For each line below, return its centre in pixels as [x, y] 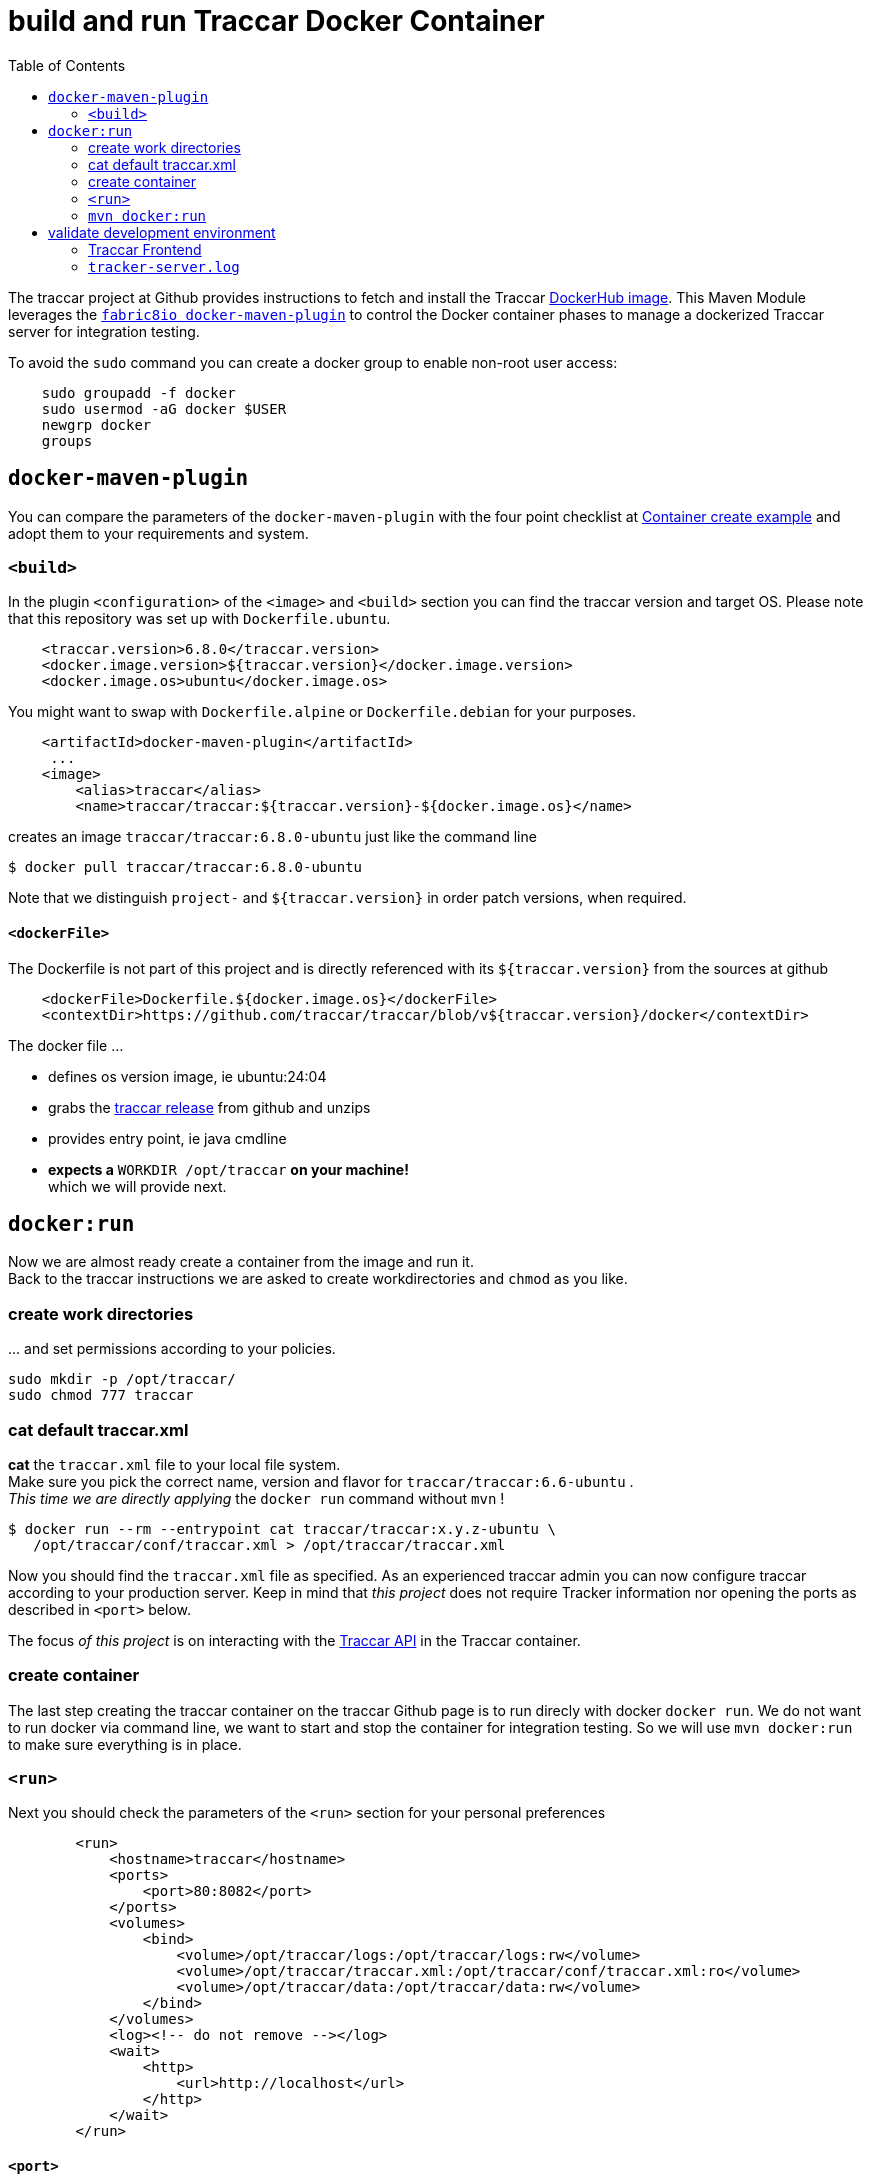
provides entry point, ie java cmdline [167, 1138]
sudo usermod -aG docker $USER [164, 408]
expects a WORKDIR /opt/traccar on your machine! [228, 1169]
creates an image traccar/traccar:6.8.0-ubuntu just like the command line [272, 837]
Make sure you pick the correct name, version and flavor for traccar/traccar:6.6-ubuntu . [321, 1481]
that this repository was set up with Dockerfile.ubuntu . [199, 619]
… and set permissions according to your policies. [172, 1349]
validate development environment [162, 232]
